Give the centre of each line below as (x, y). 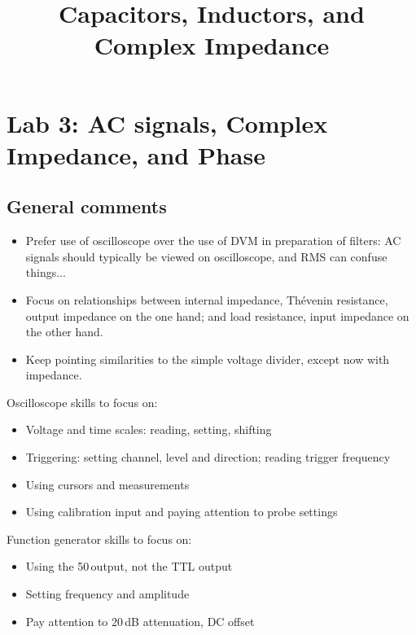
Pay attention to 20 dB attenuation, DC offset (140, 621)
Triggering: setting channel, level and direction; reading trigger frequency (208, 457)
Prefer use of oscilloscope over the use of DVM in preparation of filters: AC (213, 241)
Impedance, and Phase (136, 154)
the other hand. (64, 332)
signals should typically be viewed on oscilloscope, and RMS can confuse (206, 256)
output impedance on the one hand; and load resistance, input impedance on (217, 315)
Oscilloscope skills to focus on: (82, 402)
